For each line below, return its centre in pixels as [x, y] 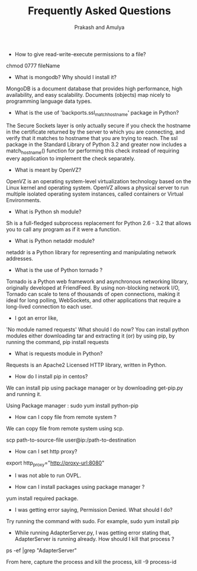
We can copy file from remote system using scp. [65, 428]
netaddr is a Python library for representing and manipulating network [91, 252]
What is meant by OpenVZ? [48, 170]
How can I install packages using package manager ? [80, 487]
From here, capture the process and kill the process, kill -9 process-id [91, 562]
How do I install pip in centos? [51, 376]
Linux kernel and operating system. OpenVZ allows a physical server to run [98, 187]
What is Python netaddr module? [54, 241]
